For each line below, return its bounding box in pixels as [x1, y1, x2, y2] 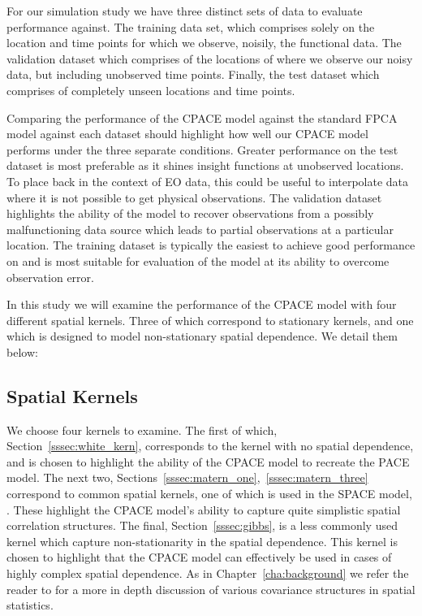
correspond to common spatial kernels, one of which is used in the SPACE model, [6, 485, 412, 502]
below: [6, 343, 38, 360]
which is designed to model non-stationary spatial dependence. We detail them [6, 328, 398, 345]
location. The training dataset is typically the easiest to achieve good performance [6, 236, 416, 254]
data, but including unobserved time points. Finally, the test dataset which [6, 66, 380, 83]
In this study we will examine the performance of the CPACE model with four [6, 296, 397, 313]
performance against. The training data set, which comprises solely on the [6, 18, 375, 35]
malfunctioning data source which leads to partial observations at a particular [6, 220, 394, 237]
